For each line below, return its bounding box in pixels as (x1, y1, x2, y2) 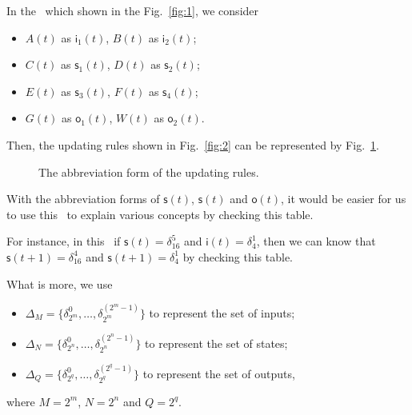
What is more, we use (6, 275, 113, 292)
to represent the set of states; (145, 334, 288, 351)
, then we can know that (256, 233, 376, 249)
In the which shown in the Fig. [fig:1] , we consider (6, 2, 259, 18)
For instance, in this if (6, 233, 121, 249)
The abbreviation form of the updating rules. (38, 163, 259, 180)
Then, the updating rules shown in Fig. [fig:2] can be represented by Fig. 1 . (6, 136, 379, 153)
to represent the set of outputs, (142, 365, 295, 381)
